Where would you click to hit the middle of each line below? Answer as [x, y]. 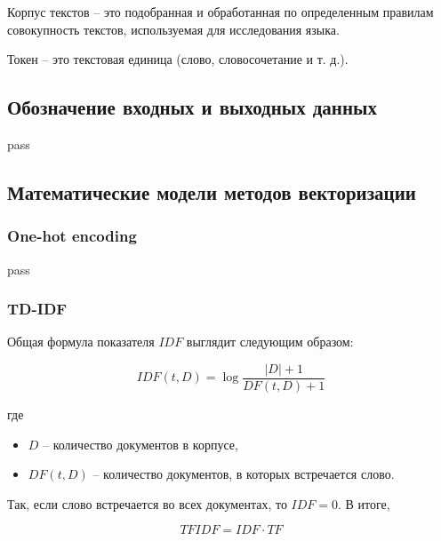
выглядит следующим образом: [270, 342]
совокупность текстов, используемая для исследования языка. [173, 29]
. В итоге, [364, 503]
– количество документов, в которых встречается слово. [244, 474]
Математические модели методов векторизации [212, 191]
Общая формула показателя [81, 342]
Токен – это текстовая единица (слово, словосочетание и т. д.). [178, 59]
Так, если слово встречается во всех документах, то [147, 503]
